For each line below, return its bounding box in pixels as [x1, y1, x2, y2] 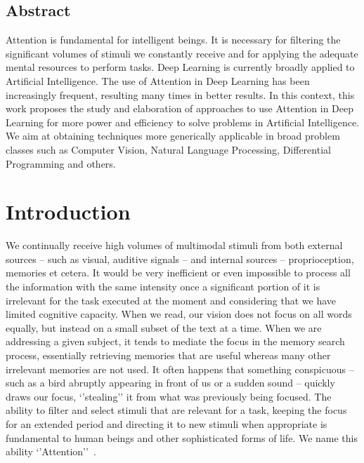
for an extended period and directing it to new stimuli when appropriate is [6, 416, 327, 431]
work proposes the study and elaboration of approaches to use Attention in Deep [6, 101, 354, 116]
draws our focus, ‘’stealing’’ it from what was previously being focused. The [6, 389, 332, 403]
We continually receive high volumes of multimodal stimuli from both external [6, 238, 343, 253]
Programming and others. [6, 156, 116, 170]
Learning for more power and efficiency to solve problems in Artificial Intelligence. [6, 114, 360, 129]
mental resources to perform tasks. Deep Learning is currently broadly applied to [6, 60, 355, 74]
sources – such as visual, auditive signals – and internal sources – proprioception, [6, 251, 354, 266]
